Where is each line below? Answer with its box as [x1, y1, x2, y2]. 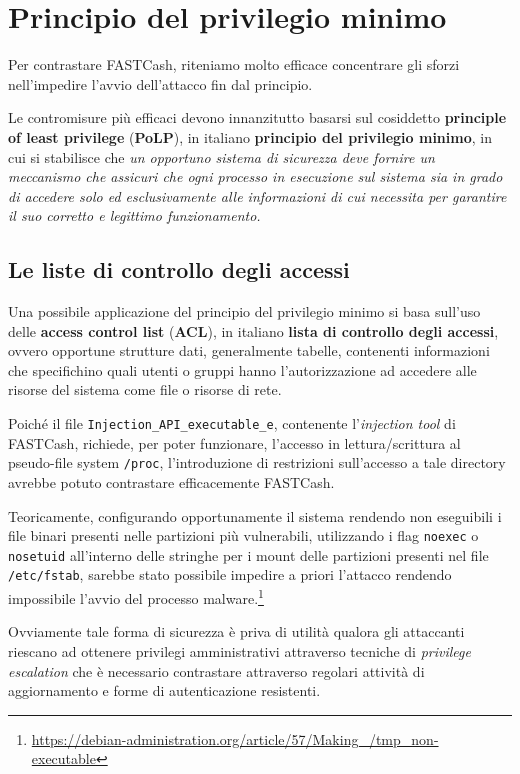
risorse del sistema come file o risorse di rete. [8, 379, 282, 400]
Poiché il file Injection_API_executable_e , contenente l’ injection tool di [8, 413, 456, 434]
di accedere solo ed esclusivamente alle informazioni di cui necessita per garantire [8, 185, 507, 206]
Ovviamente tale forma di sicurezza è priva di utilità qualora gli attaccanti [8, 621, 465, 642]
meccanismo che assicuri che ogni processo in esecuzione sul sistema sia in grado [8, 166, 503, 187]
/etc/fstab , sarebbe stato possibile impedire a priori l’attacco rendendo [8, 564, 452, 585]
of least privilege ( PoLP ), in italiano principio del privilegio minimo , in [8, 126, 492, 147]
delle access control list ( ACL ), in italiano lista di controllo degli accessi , [8, 320, 499, 341]
